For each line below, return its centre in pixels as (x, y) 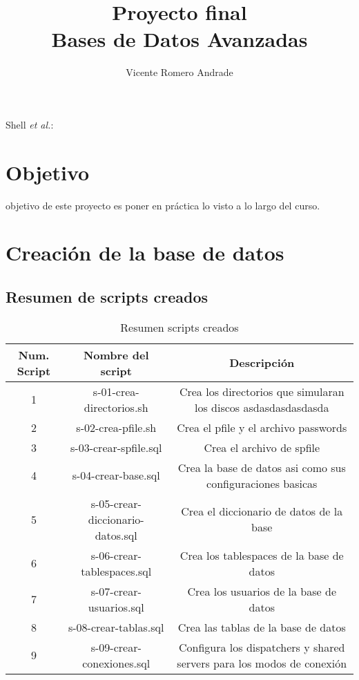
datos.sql (116, 535)
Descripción (262, 363)
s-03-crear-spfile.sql (116, 447)
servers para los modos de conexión (262, 663)
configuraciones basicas (262, 483)
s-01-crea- (116, 391)
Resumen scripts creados (179, 327)
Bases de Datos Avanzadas (179, 39)
